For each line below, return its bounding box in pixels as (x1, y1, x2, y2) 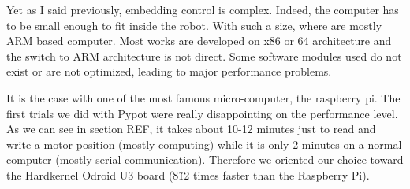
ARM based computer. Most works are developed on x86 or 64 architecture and (6, 32, 392, 49)
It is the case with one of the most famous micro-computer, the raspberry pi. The (6, 89, 401, 106)
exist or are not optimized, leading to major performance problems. (6, 63, 332, 80)
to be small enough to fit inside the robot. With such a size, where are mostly (6, 17, 382, 33)
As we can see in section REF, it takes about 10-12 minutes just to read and (6, 120, 376, 137)
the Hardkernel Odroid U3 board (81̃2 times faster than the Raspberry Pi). (6, 166, 370, 183)
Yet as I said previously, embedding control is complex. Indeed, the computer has (6, 2, 399, 17)
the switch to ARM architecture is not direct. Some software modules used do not (6, 47, 402, 64)
